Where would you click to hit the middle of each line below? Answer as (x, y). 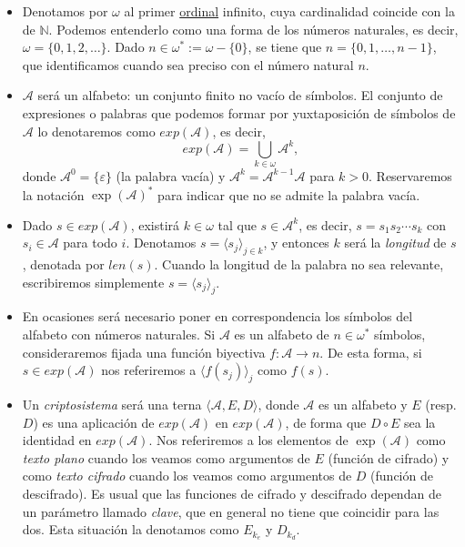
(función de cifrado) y (389, 457)
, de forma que (326, 422)
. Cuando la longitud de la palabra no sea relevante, (299, 264)
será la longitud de (395, 243)
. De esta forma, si (371, 352)
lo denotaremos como (96, 131)
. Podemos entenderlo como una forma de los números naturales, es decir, (253, 29)
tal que (237, 224)
